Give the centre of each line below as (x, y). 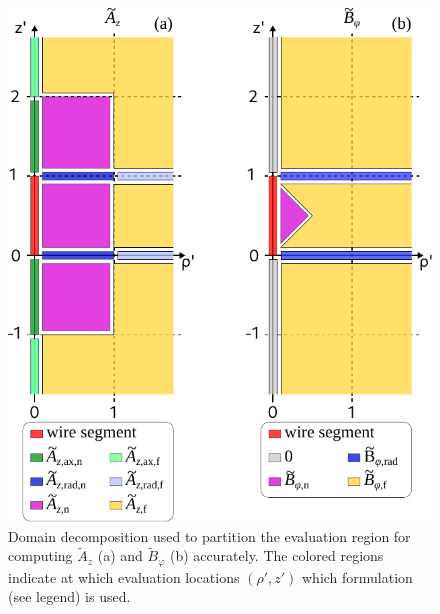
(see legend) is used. (69, 596)
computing (40, 555)
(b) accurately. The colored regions (277, 555)
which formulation (357, 576)
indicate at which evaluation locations (124, 576)
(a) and (120, 555)
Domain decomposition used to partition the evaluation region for (209, 535)
